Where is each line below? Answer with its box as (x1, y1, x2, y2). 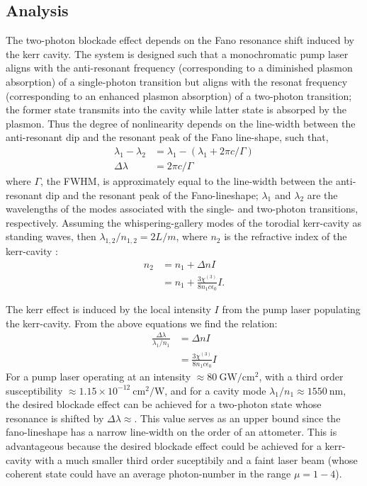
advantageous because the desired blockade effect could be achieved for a (6, 439, 322, 453)
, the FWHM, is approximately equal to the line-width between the (40, 174, 333, 188)
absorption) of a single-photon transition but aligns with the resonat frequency (6, 74, 348, 89)
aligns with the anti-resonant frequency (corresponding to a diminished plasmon (6, 60, 353, 75)
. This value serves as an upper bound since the (134, 410, 341, 425)
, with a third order (259, 369, 344, 384)
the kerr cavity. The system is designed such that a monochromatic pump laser (6, 46, 349, 61)
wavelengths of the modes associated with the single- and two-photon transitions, (6, 201, 358, 216)
